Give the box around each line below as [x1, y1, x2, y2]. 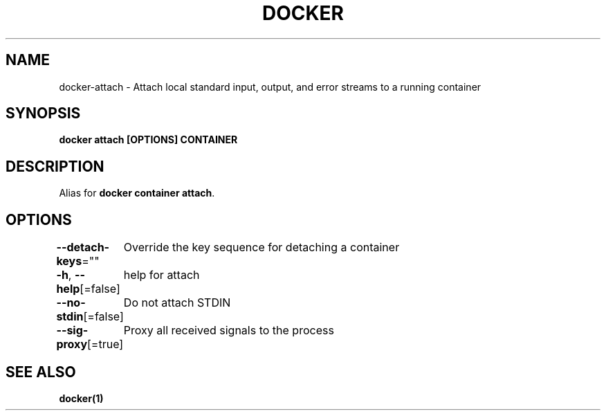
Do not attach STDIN [123, 296, 231, 310]
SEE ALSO [6, 363, 76, 381]
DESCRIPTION [6, 157, 104, 175]
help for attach [123, 268, 200, 282]
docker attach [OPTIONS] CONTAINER [59, 134, 238, 146]
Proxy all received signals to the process [123, 323, 334, 338]
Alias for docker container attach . [59, 187, 215, 199]
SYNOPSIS [6, 105, 81, 123]
